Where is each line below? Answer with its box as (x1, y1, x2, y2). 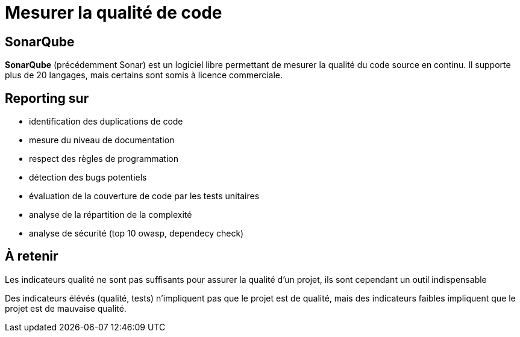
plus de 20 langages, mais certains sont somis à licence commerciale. (5, 70, 283, 81)
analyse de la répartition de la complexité (29, 209, 192, 220)
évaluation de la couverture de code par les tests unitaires (29, 191, 260, 202)
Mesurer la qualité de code (5, 2, 222, 23)
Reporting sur (5, 90, 89, 106)
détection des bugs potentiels (29, 172, 147, 183)
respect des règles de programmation (29, 153, 178, 164)
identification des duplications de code (29, 116, 183, 127)
